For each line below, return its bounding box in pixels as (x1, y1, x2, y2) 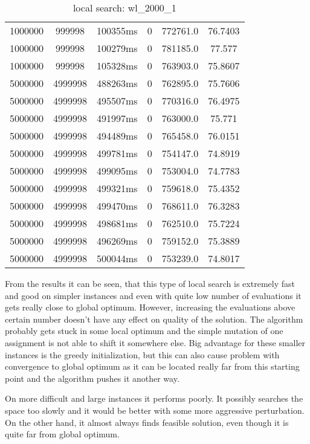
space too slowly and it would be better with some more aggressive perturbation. (5, 404, 305, 416)
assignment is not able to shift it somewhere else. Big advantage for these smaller (5, 336, 306, 349)
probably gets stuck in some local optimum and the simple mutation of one (5, 324, 283, 337)
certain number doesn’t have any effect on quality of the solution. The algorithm (5, 312, 303, 325)
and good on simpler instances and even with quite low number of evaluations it (5, 289, 302, 301)
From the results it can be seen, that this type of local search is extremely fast (5, 277, 295, 289)
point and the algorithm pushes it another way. (5, 372, 179, 384)
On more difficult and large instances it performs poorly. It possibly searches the (5, 392, 303, 405)
